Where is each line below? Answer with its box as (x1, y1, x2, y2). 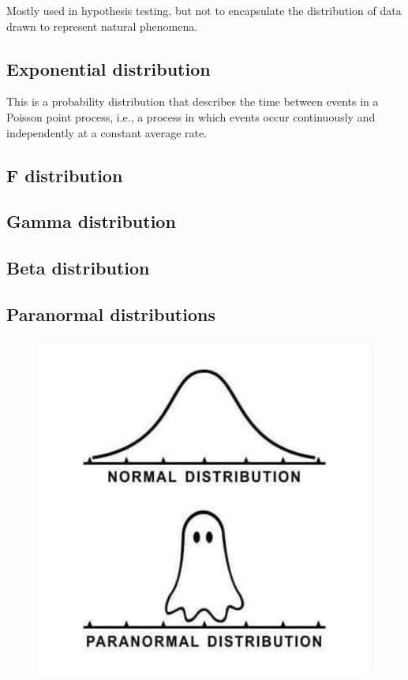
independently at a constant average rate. (6, 124, 208, 140)
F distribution (6, 163, 123, 187)
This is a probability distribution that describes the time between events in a (6, 93, 379, 110)
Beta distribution (6, 256, 150, 280)
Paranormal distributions (6, 301, 215, 326)
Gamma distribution (6, 209, 176, 234)
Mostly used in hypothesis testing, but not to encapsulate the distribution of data (6, 2, 402, 18)
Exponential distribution (6, 56, 211, 80)
